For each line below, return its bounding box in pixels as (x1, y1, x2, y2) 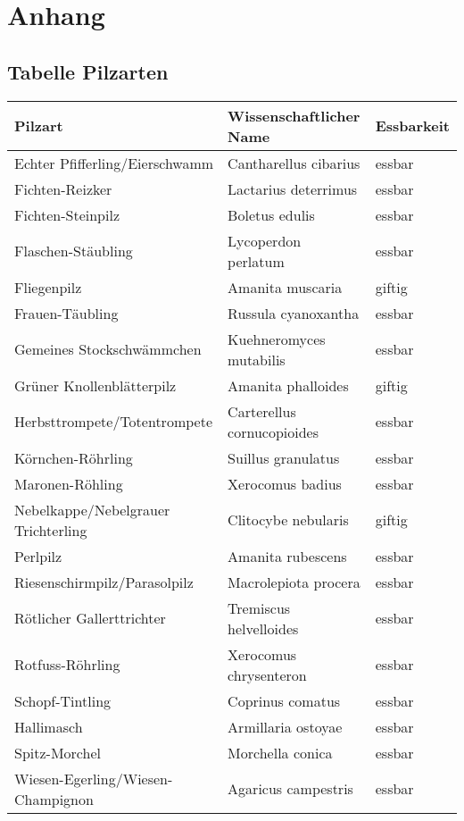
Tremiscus (228, 597, 291, 618)
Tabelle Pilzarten (7, 57, 169, 85)
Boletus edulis (228, 204, 315, 225)
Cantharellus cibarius (228, 152, 360, 173)
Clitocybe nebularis (228, 509, 349, 531)
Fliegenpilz (14, 276, 82, 297)
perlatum (228, 250, 285, 272)
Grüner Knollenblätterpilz (14, 374, 177, 396)
